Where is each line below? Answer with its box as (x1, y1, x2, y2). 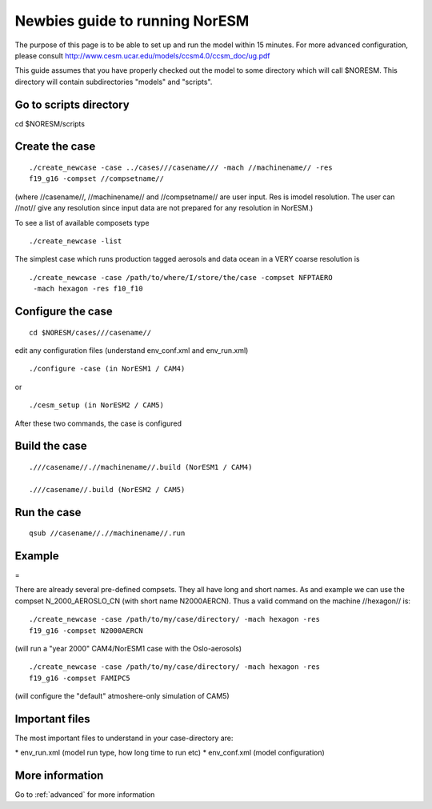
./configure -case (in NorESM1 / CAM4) (29, 364, 186, 374)
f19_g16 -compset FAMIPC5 (29, 673, 131, 683)
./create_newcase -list (29, 236, 122, 246)
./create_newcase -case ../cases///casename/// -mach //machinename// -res (29, 163, 333, 172)
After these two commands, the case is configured (14, 419, 182, 428)
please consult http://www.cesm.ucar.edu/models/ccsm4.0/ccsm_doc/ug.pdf (14, 50, 270, 60)
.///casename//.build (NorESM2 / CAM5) (29, 485, 186, 494)
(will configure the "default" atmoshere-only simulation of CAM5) (14, 691, 230, 701)
